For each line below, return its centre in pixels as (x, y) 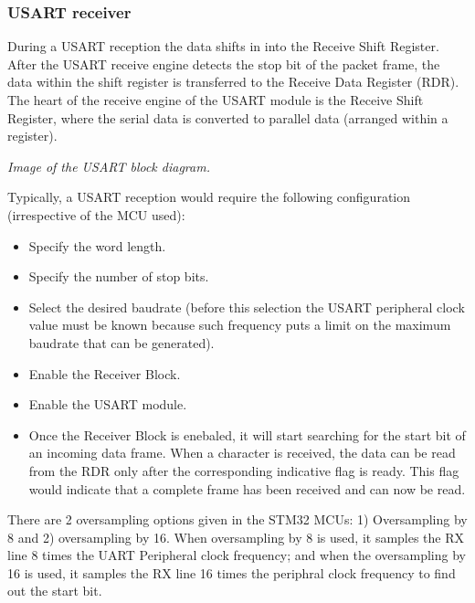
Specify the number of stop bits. (119, 276)
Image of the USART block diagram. (109, 166)
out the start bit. (55, 591)
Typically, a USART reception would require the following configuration (209, 197)
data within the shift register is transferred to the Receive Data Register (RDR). (233, 82)
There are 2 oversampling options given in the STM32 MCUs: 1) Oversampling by (237, 519)
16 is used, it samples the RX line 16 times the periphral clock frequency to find (232, 572)
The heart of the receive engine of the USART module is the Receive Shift (216, 100)
